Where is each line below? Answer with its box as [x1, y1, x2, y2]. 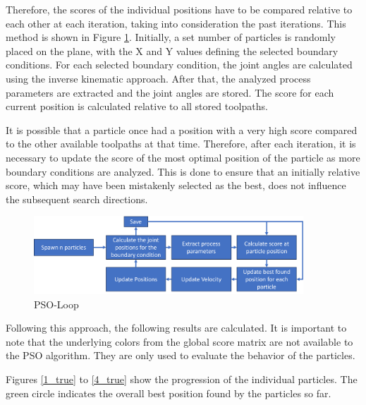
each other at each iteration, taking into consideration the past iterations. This [6, 16, 346, 30]
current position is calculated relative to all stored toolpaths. [6, 99, 268, 114]
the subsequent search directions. [6, 191, 148, 206]
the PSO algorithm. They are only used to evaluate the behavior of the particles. [6, 348, 355, 363]
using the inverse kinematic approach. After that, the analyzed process [6, 71, 311, 85]
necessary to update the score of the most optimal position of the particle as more [6, 150, 360, 164]
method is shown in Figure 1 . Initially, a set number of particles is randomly [6, 30, 336, 44]
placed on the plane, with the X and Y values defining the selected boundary [6, 43, 338, 58]
